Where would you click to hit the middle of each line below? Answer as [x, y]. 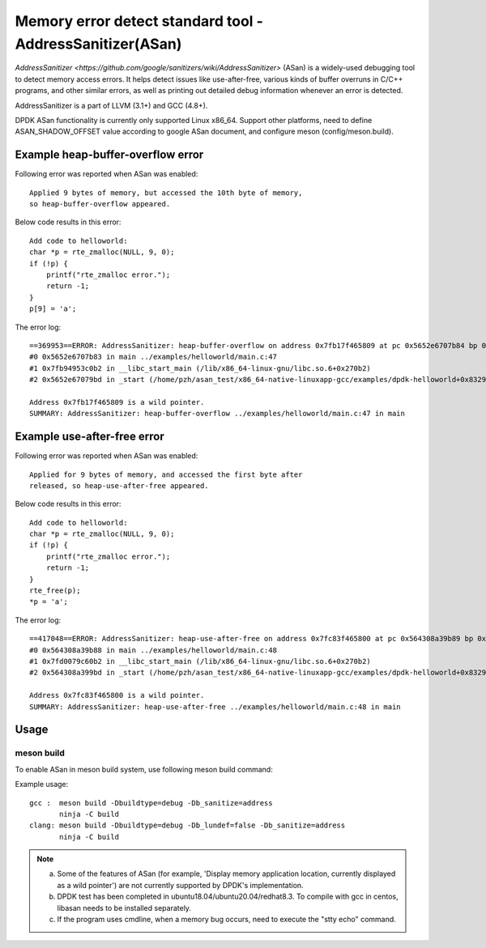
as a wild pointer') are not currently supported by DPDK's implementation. [180, 885]
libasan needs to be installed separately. [124, 908]
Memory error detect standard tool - [139, 21]
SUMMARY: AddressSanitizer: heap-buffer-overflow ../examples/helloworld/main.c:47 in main [217, 414]
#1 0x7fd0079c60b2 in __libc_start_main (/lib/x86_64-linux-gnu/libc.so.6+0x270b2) [200, 661]
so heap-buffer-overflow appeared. [100, 204]
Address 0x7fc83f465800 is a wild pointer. [117, 695]
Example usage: [42, 784]
